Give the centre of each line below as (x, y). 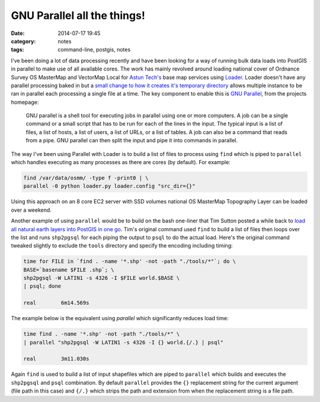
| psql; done (42, 286)
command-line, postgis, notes (94, 50)
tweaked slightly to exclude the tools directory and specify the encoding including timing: (122, 245)
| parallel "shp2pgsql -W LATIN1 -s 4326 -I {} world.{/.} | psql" (124, 342)
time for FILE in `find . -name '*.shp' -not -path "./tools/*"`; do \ (130, 261)
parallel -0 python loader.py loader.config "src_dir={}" (109, 186)
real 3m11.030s (56, 359)
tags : (17, 50)
